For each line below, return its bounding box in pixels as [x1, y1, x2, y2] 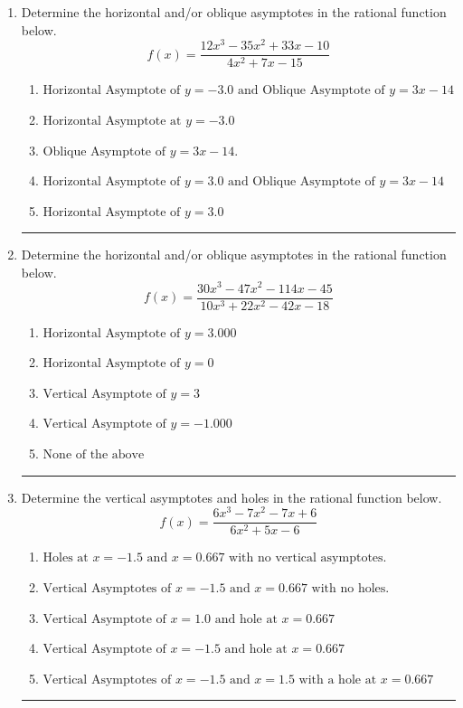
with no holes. [311, 581, 390, 595]
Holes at [43, 552, 89, 565]
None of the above [43, 448, 145, 461]
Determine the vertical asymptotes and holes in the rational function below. [21, 487, 442, 506]
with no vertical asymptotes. [229, 552, 387, 565]
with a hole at [298, 673, 377, 686]
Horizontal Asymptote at [43, 114, 182, 127]
